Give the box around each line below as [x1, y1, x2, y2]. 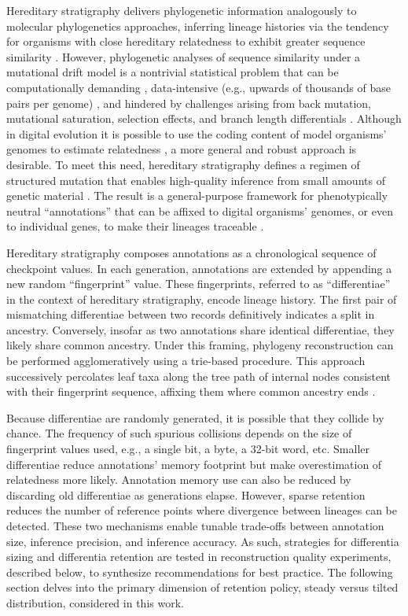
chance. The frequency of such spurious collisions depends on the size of [6, 425, 352, 441]
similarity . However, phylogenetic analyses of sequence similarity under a [6, 48, 361, 65]
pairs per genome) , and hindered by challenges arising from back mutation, [6, 94, 372, 111]
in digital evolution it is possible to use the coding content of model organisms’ [6, 125, 387, 142]
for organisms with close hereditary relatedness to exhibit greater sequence [6, 33, 366, 50]
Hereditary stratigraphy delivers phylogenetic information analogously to [6, 2, 357, 18]
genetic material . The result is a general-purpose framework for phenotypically [6, 187, 388, 204]
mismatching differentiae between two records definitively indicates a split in [6, 306, 375, 323]
